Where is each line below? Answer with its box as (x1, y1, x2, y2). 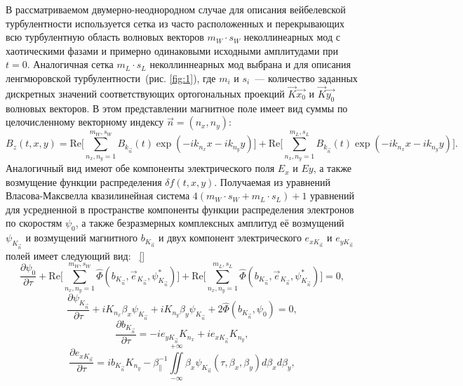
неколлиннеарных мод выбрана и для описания (149, 57, 351, 72)
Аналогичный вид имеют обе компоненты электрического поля (6, 161, 275, 175)
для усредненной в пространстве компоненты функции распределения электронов (6, 201, 354, 216)
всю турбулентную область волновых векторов (6, 29, 204, 44)
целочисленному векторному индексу (6, 114, 164, 129)
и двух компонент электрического (159, 230, 302, 245)
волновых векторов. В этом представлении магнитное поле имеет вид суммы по (6, 100, 348, 115)
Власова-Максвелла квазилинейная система (6, 188, 190, 203)
